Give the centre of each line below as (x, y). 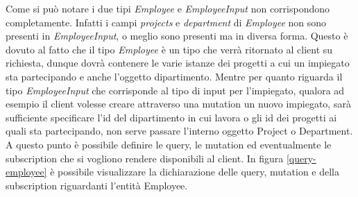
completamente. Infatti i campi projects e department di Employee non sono (166, 22)
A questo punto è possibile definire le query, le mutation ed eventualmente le (169, 144)
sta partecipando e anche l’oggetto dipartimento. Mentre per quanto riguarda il (174, 76)
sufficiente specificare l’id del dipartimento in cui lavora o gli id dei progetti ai (171, 117)
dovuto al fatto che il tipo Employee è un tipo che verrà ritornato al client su (169, 49)
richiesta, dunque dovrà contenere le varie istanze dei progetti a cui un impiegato (178, 63)
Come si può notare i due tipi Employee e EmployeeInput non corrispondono (168, 8)
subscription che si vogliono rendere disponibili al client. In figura (145, 158)
